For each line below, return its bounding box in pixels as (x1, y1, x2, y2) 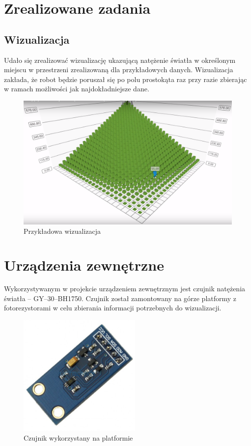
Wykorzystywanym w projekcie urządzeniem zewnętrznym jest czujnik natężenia (4, 283, 246, 294)
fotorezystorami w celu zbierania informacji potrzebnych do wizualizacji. (4, 303, 222, 313)
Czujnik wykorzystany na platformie (24, 432, 133, 443)
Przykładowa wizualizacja (24, 226, 101, 236)
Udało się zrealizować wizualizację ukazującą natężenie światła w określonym (4, 55, 236, 65)
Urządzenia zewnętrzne (4, 255, 164, 275)
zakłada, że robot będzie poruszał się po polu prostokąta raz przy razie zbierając (4, 74, 247, 84)
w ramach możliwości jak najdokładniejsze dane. (4, 84, 149, 94)
